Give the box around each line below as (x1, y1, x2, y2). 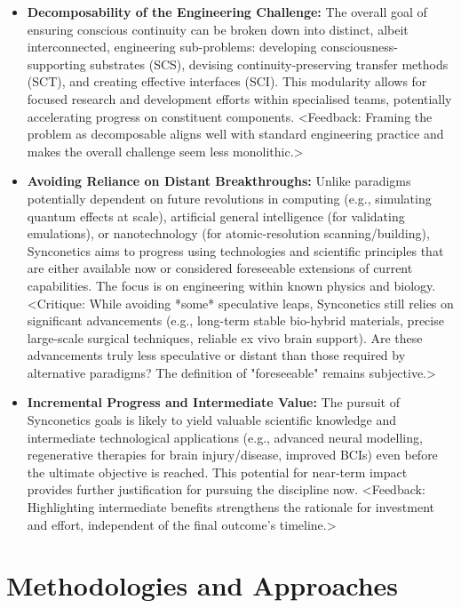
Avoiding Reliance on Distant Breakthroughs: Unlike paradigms (27, 172, 411, 190)
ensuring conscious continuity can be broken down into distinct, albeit (27, 20, 409, 38)
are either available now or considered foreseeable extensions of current (27, 259, 413, 277)
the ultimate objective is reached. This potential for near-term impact (27, 462, 408, 481)
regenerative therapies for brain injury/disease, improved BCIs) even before (27, 445, 438, 464)
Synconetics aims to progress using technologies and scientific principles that (27, 241, 444, 260)
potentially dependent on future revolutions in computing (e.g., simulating (27, 188, 432, 207)
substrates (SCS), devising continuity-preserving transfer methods (90, 54, 449, 73)
